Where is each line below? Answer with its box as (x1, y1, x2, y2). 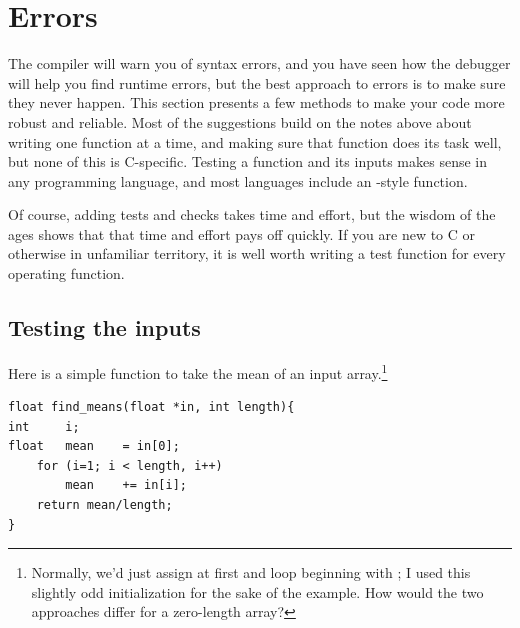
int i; (8, 419, 80, 434)
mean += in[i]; (65, 478, 187, 493)
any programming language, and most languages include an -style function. (8, 170, 468, 191)
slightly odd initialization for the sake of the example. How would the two (31, 581, 484, 602)
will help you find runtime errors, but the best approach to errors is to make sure (8, 72, 506, 93)
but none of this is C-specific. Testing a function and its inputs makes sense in (8, 151, 488, 172)
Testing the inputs (8, 312, 201, 343)
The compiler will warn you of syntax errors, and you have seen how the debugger (8, 53, 511, 74)
